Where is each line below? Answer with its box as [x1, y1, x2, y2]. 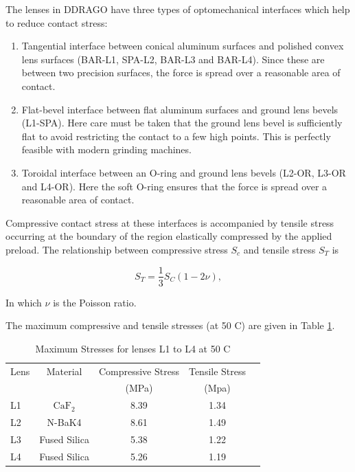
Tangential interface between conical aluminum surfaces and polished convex [21, 38, 344, 53]
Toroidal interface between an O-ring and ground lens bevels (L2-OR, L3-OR [21, 165, 346, 179]
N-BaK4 [47, 415, 82, 429]
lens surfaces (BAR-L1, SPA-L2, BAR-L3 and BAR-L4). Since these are [21, 52, 325, 66]
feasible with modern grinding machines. [21, 142, 192, 157]
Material [46, 363, 82, 378]
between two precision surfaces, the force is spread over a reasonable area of [21, 65, 341, 80]
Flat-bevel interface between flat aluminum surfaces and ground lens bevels [21, 102, 339, 116]
